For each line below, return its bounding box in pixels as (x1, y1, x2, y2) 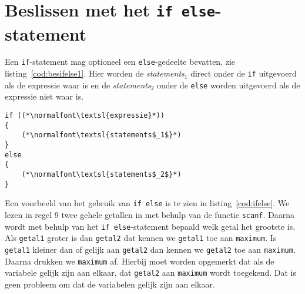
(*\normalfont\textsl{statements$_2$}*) (21, 170, 182, 179)
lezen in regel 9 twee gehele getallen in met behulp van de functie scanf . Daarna (5, 208, 294, 220)
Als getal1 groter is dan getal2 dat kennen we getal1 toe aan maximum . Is (5, 232, 277, 244)
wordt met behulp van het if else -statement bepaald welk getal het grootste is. (5, 220, 296, 232)
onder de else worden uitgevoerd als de (156, 78, 300, 91)
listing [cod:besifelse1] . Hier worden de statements (5, 67, 185, 80)
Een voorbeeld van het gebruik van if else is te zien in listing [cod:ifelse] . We (5, 197, 290, 209)
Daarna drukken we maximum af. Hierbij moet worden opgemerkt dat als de (5, 255, 274, 267)
